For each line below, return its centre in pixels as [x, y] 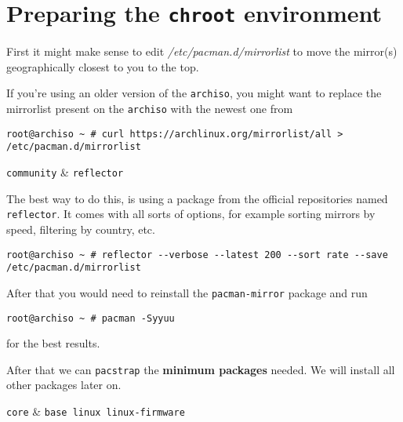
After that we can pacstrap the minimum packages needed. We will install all [201, 369]
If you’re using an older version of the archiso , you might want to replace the [194, 93]
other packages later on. [64, 385]
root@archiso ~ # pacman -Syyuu [91, 318]
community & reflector [65, 172]
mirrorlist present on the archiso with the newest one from [150, 109]
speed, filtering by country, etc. [81, 229]
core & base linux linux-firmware [96, 411]
